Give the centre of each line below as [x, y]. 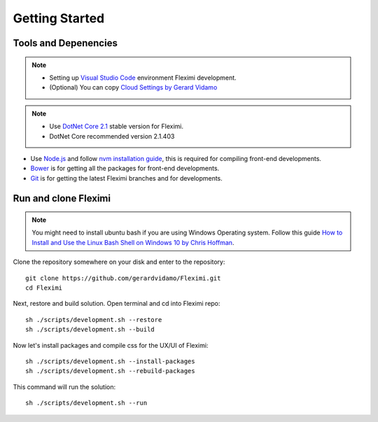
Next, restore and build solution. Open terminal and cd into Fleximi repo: [117, 304]
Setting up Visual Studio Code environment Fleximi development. [143, 78]
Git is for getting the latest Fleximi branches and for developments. [127, 178]
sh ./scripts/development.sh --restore [94, 319]
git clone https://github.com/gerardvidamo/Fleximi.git [123, 278]
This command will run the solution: [64, 387]
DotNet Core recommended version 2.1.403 [112, 136]
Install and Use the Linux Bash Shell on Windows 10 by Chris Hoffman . [133, 242]
